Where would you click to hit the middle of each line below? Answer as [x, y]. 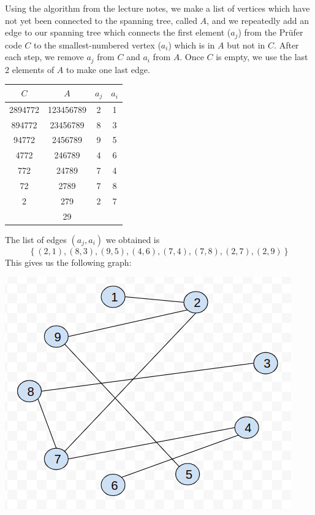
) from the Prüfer [271, 32]
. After [287, 45]
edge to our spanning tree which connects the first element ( [118, 32]
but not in [246, 45]
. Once [192, 57]
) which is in [192, 45]
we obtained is [133, 239]
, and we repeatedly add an [258, 20]
